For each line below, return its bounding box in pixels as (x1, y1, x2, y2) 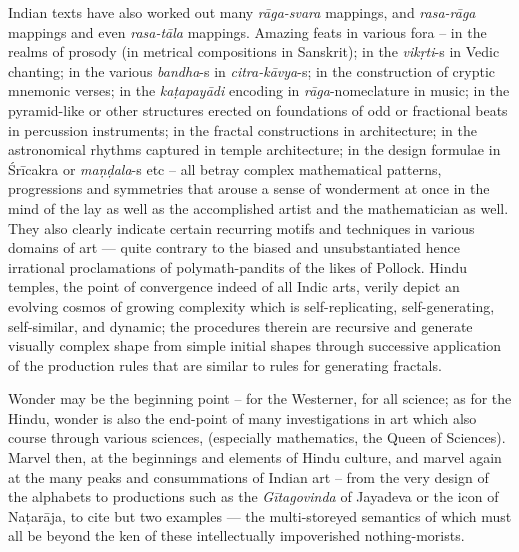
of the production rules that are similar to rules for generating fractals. (8, 354, 442, 375)
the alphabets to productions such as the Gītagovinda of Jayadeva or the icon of (8, 486, 499, 507)
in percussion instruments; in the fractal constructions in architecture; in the (8, 119, 477, 140)
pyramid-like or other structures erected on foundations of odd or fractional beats (8, 99, 508, 120)
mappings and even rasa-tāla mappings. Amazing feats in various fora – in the (8, 21, 487, 42)
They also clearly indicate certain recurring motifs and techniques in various (8, 217, 475, 238)
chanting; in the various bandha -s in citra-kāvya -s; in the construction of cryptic (8, 60, 496, 81)
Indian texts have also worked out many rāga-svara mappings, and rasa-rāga (8, 2, 476, 22)
